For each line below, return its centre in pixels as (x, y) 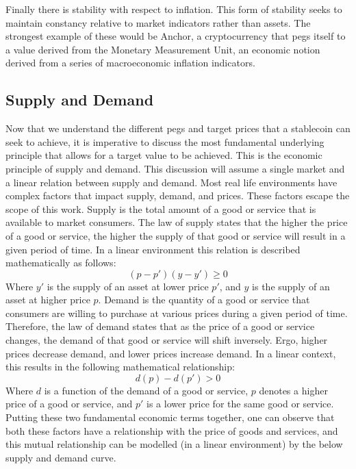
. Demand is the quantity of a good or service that (204, 300)
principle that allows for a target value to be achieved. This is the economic (164, 155)
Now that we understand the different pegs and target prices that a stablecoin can (178, 128)
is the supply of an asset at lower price (128, 286)
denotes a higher (293, 390)
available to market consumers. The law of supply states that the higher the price (177, 222)
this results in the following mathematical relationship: (120, 367)
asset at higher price (48, 300)
